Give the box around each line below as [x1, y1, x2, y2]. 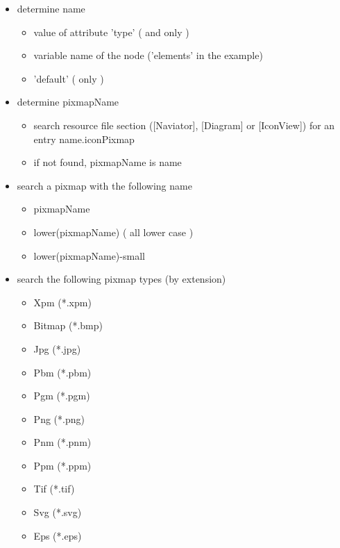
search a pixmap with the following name [17, 178, 192, 192]
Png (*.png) [33, 411, 85, 426]
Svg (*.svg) [33, 505, 82, 520]
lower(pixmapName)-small [33, 248, 145, 263]
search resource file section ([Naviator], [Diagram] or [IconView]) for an [33, 117, 335, 132]
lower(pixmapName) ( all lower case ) [33, 224, 194, 239]
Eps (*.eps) [33, 528, 82, 542]
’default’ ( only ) [33, 71, 104, 85]
